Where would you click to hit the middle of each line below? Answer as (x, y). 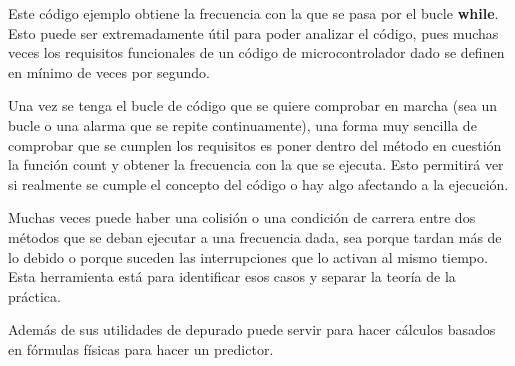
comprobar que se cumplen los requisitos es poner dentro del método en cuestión (255, 144)
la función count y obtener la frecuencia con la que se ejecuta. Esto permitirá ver (256, 164)
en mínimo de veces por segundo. (109, 71)
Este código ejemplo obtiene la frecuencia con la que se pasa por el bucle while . (253, 13)
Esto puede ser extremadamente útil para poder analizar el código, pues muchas (253, 32)
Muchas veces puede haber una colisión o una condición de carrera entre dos (242, 217)
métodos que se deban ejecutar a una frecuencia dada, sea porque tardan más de (255, 236)
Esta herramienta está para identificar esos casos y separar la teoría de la (232, 276)
